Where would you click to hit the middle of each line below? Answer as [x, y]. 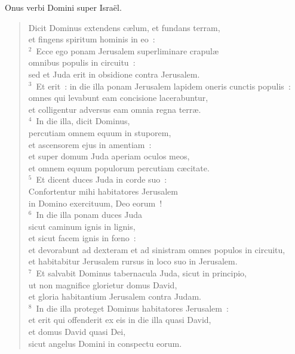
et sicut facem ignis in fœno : [82, 238]
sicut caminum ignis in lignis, [82, 226]
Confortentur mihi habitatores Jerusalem [103, 191]
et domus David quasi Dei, [77, 332]
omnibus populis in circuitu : [82, 62]
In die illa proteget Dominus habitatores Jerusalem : [132, 308]
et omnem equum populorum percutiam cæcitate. [119, 167]
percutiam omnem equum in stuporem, [100, 132]
